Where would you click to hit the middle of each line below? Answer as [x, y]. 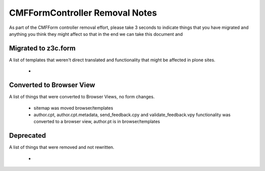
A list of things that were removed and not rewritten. [62, 147]
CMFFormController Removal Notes [83, 13]
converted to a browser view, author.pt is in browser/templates [97, 122]
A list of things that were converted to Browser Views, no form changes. [82, 97]
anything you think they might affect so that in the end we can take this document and [96, 34]
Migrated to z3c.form [42, 48]
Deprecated [27, 135]
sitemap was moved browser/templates [73, 108]
